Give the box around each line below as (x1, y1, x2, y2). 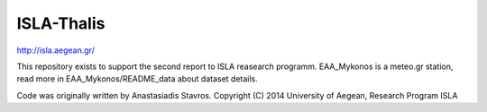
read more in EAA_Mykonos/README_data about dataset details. (16, 73, 259, 84)
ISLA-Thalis (16, 13, 106, 33)
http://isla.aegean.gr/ (16, 45, 95, 56)
